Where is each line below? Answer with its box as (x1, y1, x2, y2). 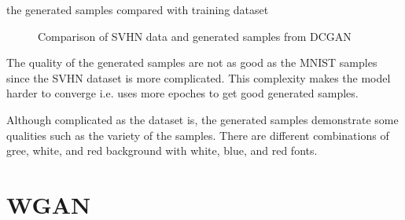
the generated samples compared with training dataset (6, 2, 269, 17)
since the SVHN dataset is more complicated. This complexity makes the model (6, 69, 391, 86)
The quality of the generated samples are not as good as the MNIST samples (6, 54, 377, 71)
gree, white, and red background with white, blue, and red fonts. (6, 142, 318, 159)
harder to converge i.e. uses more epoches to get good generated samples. (6, 85, 359, 101)
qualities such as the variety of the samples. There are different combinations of (6, 126, 389, 143)
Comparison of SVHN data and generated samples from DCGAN (38, 27, 352, 44)
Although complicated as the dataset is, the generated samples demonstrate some (6, 111, 399, 127)
